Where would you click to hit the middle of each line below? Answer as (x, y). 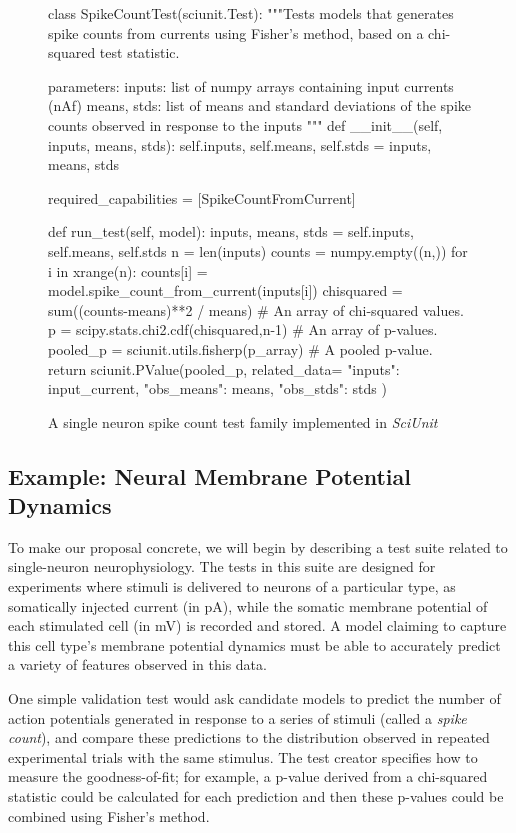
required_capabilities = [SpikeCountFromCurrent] (202, 197)
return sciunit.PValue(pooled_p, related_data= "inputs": (224, 368)
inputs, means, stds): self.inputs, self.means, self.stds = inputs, (240, 144)
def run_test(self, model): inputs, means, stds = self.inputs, (231, 231)
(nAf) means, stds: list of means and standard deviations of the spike (259, 105)
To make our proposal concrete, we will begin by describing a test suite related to (258, 546)
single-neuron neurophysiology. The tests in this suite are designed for (222, 566)
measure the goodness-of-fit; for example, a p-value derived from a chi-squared (248, 776)
